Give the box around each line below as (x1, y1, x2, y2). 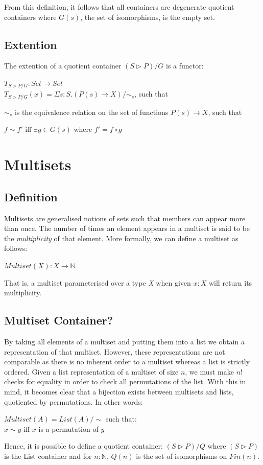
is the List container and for (4, 450, 92, 461)
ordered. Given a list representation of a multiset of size (4, 366, 179, 377)
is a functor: (165, 60, 204, 71)
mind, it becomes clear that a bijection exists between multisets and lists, (4, 386, 234, 397)
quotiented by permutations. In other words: (4, 396, 143, 407)
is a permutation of (38, 423, 99, 434)
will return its (208, 277, 252, 288)
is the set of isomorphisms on (136, 450, 227, 461)
